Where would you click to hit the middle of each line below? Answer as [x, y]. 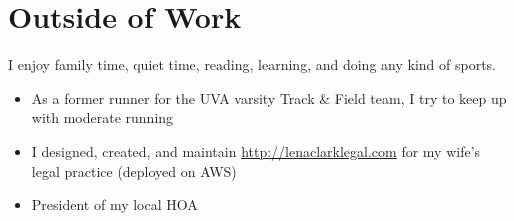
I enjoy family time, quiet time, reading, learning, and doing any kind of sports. [252, 64]
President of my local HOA [114, 204]
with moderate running [102, 117]
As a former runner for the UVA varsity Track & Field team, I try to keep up [269, 97]
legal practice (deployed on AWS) [134, 170]
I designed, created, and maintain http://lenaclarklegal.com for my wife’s [256, 150]
